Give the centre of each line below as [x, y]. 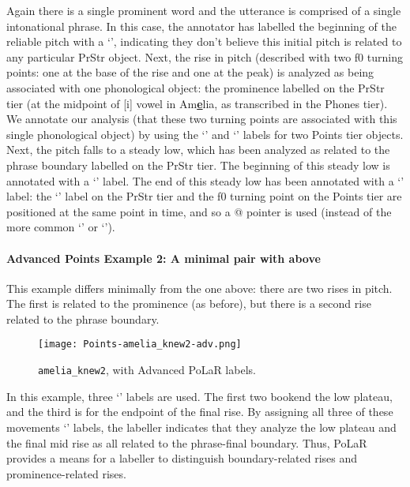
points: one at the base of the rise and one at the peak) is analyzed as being [190, 72]
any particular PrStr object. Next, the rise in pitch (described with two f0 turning [205, 56]
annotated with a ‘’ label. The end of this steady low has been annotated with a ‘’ [205, 180]
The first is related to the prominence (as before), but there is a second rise [189, 303]
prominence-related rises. [66, 473]
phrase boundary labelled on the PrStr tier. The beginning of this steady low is [198, 165]
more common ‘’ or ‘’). [61, 227]
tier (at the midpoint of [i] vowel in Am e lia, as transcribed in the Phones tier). [197, 103]
